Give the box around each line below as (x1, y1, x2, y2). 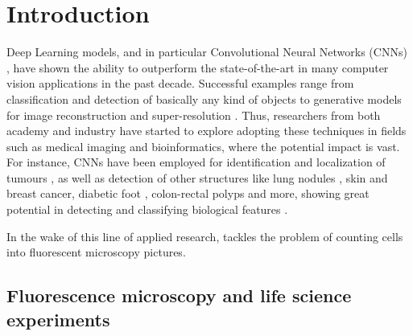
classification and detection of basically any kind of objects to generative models (6, 90, 402, 107)
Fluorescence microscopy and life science (6, 283, 352, 308)
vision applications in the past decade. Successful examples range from (6, 75, 354, 92)
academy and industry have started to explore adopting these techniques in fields (6, 122, 407, 139)
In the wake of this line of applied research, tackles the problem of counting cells (6, 227, 403, 244)
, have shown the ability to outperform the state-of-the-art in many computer (6, 59, 389, 76)
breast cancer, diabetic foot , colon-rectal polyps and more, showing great (6, 185, 370, 202)
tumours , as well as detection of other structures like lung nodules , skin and (6, 169, 388, 186)
